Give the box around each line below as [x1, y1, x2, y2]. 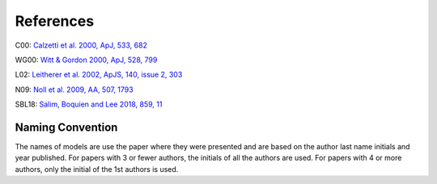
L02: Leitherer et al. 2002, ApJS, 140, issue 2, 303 [15, 69, 183, 80]
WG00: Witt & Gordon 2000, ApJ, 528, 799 [15, 55, 158, 65]
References [15, 12, 95, 30]
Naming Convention [15, 120, 118, 134]
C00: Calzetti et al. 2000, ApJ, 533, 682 [15, 40, 147, 50]
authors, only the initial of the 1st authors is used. [15, 164, 179, 174]
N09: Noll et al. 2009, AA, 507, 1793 [15, 85, 134, 94]
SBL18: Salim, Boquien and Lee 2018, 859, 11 [15, 99, 163, 109]
